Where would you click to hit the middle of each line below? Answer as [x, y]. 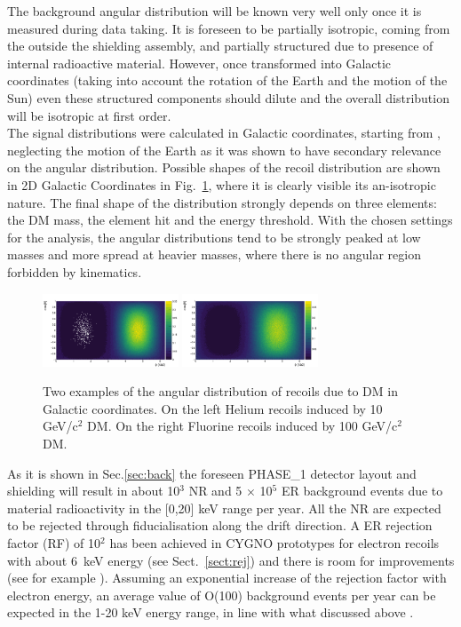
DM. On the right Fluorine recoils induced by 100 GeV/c [242, 426]
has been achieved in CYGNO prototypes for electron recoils [274, 542]
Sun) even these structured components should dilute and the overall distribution [228, 97]
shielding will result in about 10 [94, 491]
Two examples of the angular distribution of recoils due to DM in [220, 391]
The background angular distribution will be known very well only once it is [215, 11]
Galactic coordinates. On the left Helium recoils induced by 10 [213, 408]
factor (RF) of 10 [54, 542]
